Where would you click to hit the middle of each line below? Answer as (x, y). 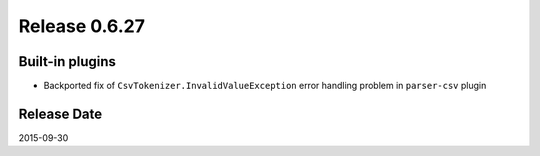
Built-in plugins (67, 61)
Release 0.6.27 (81, 26)
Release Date (60, 113)
